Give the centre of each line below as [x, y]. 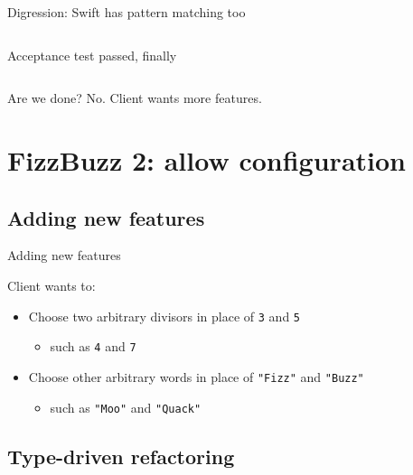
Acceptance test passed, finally [92, 55]
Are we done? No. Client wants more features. [135, 98]
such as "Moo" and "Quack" [126, 407]
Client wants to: [52, 285]
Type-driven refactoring [121, 456]
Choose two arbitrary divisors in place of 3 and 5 [164, 316]
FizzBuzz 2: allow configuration [206, 159]
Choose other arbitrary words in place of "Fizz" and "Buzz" [196, 376]
